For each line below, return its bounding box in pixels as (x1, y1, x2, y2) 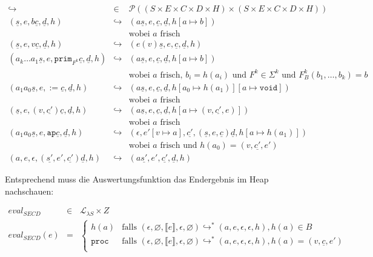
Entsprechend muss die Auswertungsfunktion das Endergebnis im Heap (5, 172, 269, 185)
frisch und (160, 141, 197, 150)
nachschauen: (5, 184, 54, 197)
